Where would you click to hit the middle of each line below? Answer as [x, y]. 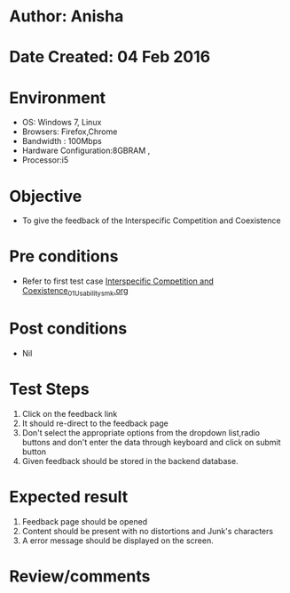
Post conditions [68, 329]
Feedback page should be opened [85, 521]
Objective [46, 196]
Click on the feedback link [70, 413]
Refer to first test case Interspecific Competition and [118, 281]
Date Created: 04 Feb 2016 [110, 57]
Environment [58, 97]
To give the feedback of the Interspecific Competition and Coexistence [151, 220]
